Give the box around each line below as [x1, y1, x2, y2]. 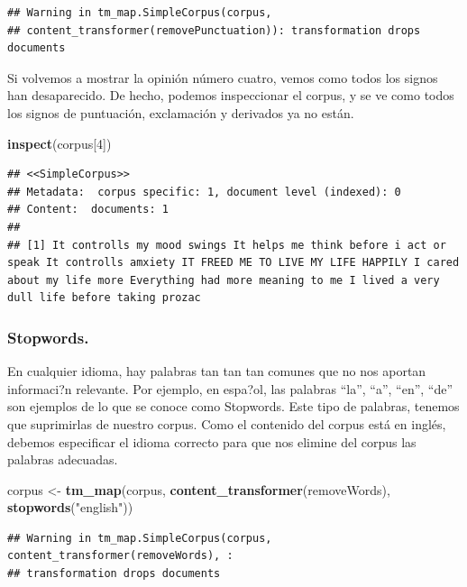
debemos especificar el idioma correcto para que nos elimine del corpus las [7, 432, 417, 451]
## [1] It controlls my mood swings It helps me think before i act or [7, 238, 446, 252]
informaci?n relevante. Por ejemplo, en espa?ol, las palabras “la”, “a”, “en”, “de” [7, 379, 453, 398]
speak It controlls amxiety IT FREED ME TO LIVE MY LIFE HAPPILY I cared [7, 256, 460, 270]
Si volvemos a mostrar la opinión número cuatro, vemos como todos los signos [7, 68, 438, 87]
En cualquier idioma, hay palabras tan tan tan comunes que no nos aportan [7, 362, 426, 381]
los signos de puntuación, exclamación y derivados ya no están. [7, 103, 354, 122]
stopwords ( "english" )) [7, 498, 133, 517]
